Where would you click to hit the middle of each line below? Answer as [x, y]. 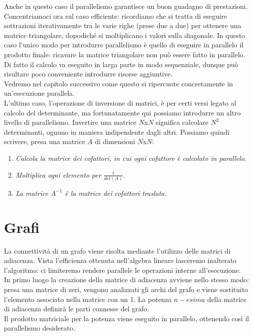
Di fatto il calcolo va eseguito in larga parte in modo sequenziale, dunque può [121, 64]
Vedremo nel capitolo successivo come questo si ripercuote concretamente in [119, 83]
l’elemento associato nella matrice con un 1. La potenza [88, 299]
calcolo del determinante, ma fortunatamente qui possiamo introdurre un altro [122, 112]
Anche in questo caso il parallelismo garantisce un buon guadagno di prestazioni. [126, 6]
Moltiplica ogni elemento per [58, 174]
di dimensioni [115, 141]
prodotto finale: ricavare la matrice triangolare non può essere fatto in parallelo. [125, 54]
